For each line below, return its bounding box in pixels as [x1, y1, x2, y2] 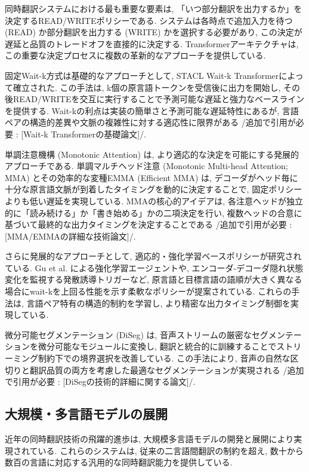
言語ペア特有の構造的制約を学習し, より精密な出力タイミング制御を [26, 296, 291, 309]
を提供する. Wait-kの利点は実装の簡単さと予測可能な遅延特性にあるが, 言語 [5, 104, 299, 117]
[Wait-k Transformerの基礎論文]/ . [21, 127, 147, 140]
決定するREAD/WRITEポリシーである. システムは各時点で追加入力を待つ [5, 14, 293, 26]
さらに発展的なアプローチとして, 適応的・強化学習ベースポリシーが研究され [5, 250, 302, 262]
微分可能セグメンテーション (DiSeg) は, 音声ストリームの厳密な [5, 328, 252, 341]
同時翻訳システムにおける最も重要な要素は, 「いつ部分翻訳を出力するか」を [5, 2, 302, 14]
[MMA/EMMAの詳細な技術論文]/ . [5, 229, 136, 242]
